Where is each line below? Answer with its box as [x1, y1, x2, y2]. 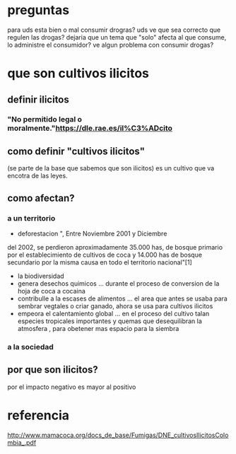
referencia [7, 407, 69, 423]
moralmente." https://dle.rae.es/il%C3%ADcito [7, 123, 173, 133]
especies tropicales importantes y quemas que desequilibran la [17, 317, 203, 325]
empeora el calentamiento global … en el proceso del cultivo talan [17, 309, 210, 318]
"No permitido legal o [7, 115, 83, 124]
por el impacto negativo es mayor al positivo [7, 383, 136, 391]
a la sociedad [7, 342, 54, 351]
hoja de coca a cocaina [17, 286, 86, 295]
